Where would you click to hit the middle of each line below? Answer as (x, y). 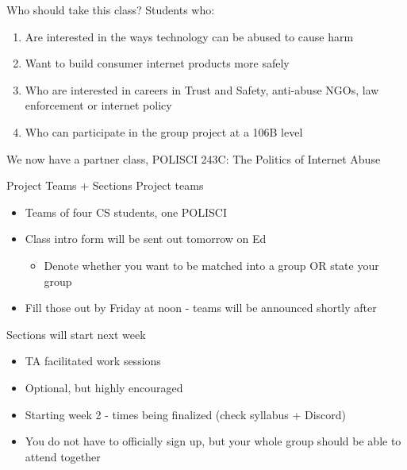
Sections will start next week (76, 334)
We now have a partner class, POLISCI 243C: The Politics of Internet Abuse (194, 158)
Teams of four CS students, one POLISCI (126, 212)
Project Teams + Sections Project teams (105, 185)
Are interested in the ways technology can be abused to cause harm (189, 36)
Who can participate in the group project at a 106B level (164, 131)
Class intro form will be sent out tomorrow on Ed (146, 239)
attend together (63, 456)
